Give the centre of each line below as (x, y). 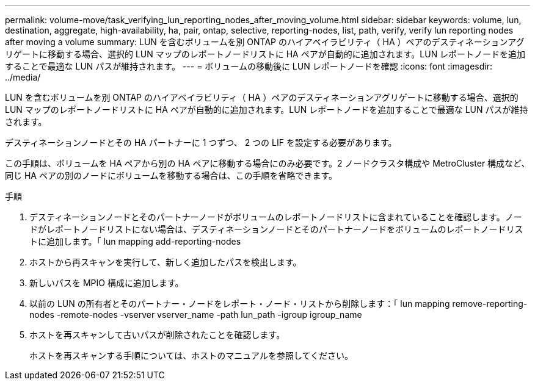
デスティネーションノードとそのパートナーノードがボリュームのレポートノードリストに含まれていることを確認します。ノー (276, 217)
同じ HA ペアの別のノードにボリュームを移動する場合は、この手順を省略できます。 (171, 175)
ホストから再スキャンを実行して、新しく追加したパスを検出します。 (166, 262)
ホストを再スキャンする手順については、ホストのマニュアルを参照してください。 (191, 355)
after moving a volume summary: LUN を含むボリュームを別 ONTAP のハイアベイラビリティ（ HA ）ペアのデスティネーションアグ (265, 42)
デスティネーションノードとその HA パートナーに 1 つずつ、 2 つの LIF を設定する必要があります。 (201, 142)
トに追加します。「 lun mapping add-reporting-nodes (135, 241)
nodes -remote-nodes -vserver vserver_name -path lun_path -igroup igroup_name (196, 315)
